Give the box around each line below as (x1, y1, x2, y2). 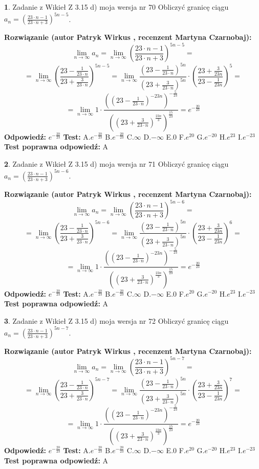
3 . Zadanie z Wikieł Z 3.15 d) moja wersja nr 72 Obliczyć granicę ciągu (4, 315, 229, 326)
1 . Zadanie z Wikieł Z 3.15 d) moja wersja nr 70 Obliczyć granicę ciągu (4, 2, 229, 12)
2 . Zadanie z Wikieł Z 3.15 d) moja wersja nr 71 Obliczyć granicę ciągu (4, 158, 229, 169)
